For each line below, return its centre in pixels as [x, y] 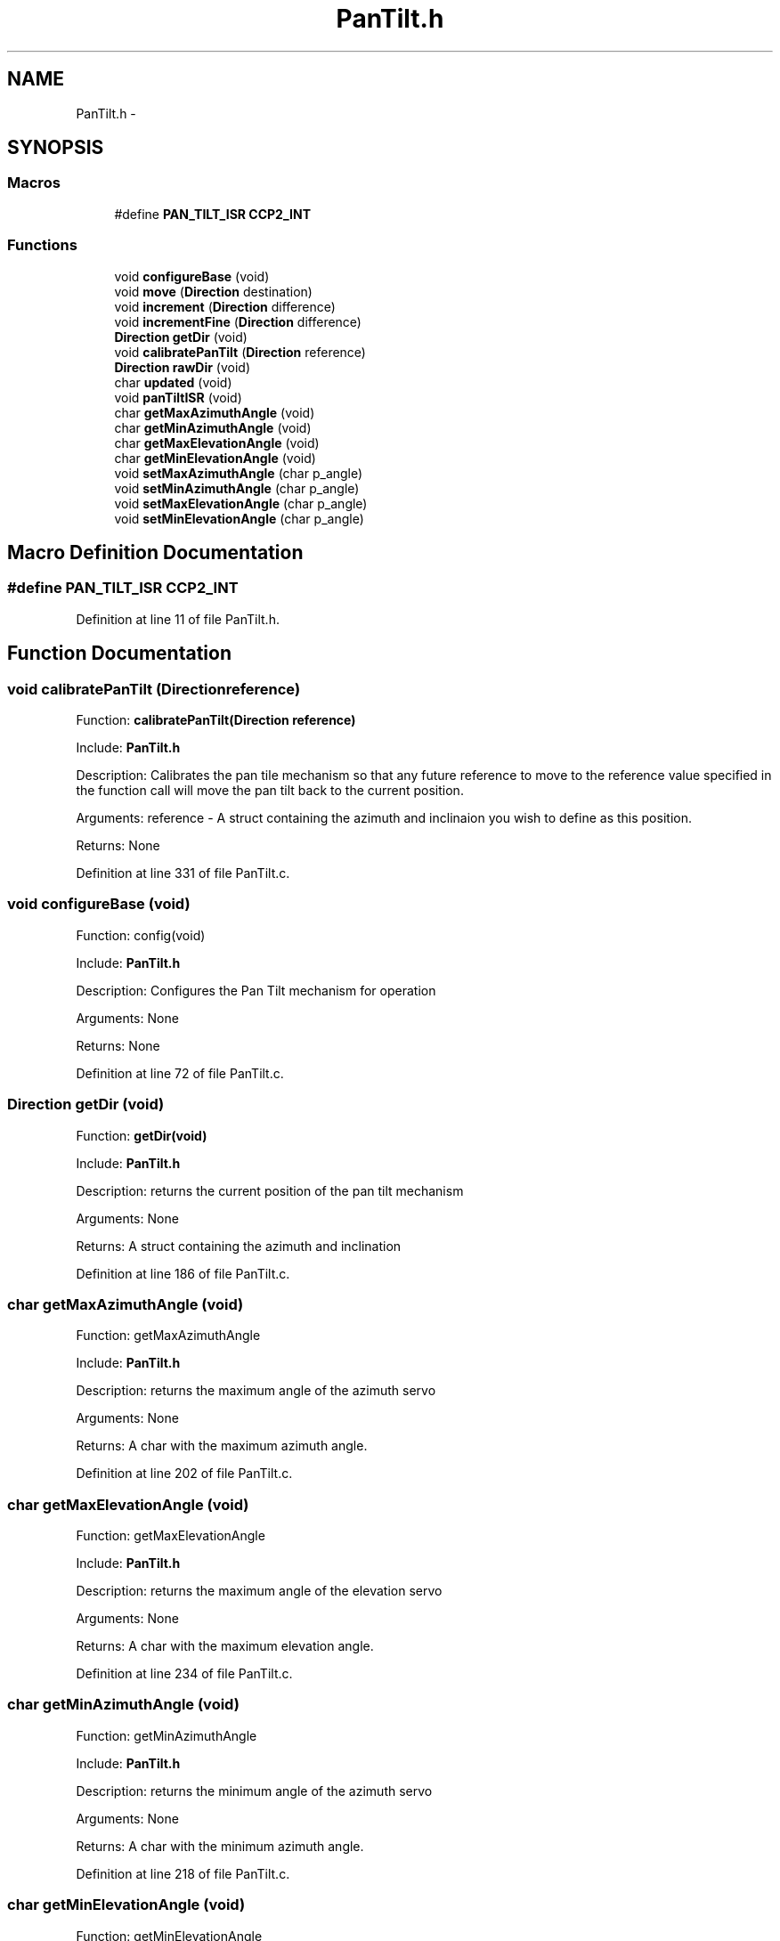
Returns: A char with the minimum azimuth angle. [220, 1846]
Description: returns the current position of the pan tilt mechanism [270, 1190]
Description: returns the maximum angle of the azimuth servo [256, 1391]
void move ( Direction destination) [213, 291]
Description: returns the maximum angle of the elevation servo [259, 1591]
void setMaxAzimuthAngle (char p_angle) [239, 473]
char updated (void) [173, 382]
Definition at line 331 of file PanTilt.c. [183, 873]
